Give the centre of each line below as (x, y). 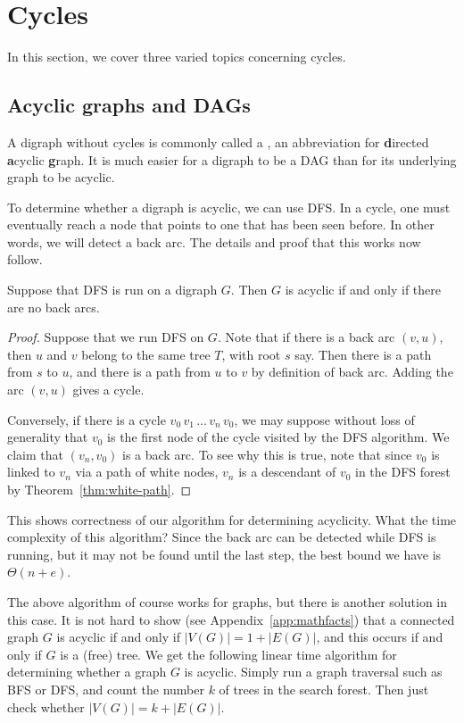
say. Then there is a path (363, 354)
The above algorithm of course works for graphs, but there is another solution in (228, 601)
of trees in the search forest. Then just (324, 689)
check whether (46, 706)
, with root (251, 354)
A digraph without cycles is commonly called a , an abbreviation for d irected (218, 141)
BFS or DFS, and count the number (106, 689)
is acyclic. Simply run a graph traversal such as (313, 672)
